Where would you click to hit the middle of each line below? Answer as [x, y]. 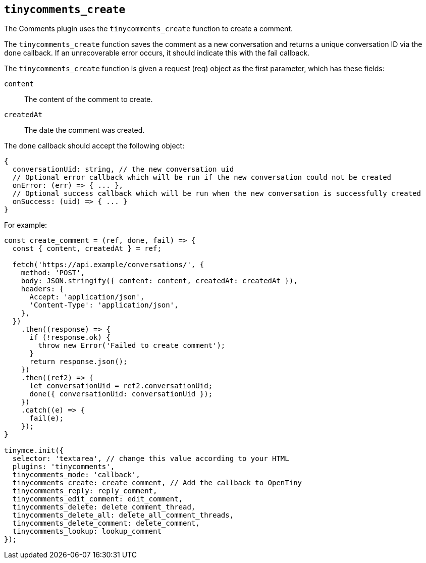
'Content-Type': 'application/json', [104, 305]
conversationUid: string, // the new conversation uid [123, 169]
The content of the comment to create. [89, 99]
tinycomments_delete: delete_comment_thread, [104, 507]
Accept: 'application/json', [87, 297]
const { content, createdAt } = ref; [87, 249]
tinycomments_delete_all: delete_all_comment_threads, [123, 515]
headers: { [42, 289]
